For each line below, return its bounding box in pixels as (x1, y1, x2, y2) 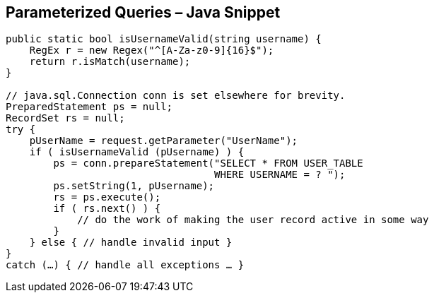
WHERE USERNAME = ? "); (214, 169, 346, 181)
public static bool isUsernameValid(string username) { (6, 33, 322, 45)
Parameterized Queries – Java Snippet (6, 4, 281, 21)
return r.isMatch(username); (29, 56, 191, 68)
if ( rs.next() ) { (53, 203, 161, 215)
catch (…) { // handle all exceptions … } (6, 259, 245, 271)
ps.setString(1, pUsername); (53, 180, 215, 192)
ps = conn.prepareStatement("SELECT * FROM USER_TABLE (53, 157, 363, 169)
